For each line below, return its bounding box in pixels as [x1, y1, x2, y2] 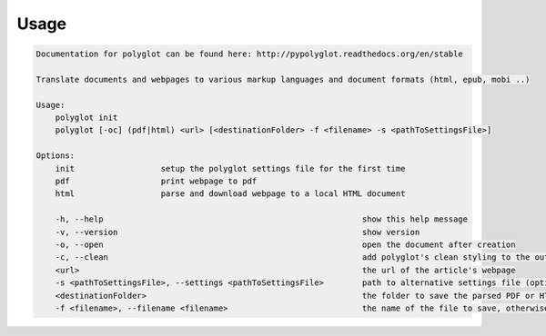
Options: [35, 151, 76, 161]
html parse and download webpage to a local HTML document [55, 189, 406, 199]
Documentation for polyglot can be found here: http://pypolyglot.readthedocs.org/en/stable [35, 49, 463, 59]
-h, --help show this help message [55, 214, 469, 224]
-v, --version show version [55, 227, 420, 237]
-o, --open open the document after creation [55, 240, 516, 250]
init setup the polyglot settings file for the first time [55, 163, 406, 173]
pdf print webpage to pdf [55, 176, 258, 186]
